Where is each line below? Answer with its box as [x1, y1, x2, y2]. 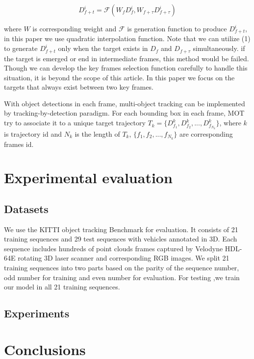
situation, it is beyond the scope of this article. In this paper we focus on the [4, 72, 235, 82]
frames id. [4, 139, 34, 149]
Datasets [4, 201, 49, 216]
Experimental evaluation [4, 168, 173, 188]
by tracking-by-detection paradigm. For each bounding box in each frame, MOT [4, 108, 245, 118]
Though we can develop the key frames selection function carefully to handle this [4, 63, 248, 73]
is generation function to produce [127, 24, 227, 33]
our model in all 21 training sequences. [4, 282, 120, 292]
